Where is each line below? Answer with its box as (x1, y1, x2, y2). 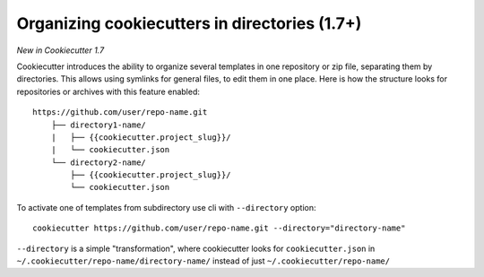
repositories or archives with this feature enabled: (16, 86, 201, 97)
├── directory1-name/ (50, 119, 147, 130)
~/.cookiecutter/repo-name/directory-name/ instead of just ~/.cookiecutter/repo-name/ (16, 255, 390, 266)
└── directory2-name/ (50, 157, 147, 168)
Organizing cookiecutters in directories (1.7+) (16, 13, 362, 33)
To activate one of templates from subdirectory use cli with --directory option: (16, 202, 316, 212)
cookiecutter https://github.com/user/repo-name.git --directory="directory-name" (32, 223, 406, 233)
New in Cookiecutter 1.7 (16, 45, 105, 56)
